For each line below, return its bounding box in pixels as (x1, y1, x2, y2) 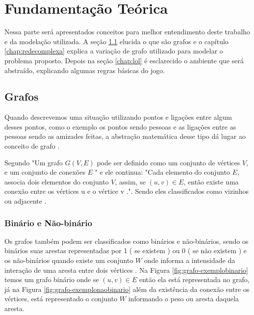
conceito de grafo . (4, 141, 60, 151)
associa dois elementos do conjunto (4, 176, 109, 186)
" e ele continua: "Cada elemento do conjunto (95, 167, 230, 177)
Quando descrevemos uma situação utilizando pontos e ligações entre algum (4, 112, 232, 122)
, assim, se (115, 176, 146, 186)
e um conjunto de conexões (4, 167, 85, 177)
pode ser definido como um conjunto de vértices (97, 157, 240, 167)
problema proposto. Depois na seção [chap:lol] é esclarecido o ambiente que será (4, 55, 244, 65)
